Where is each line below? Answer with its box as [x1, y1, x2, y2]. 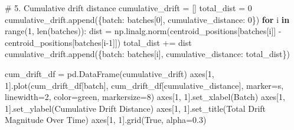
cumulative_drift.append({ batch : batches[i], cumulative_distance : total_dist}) [5, 48, 290, 60]
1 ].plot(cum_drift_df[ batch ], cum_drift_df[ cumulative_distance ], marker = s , [5, 79, 284, 91]
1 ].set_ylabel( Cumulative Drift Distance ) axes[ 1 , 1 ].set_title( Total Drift [5, 102, 266, 114]
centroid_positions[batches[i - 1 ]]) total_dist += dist [5, 36, 192, 48]
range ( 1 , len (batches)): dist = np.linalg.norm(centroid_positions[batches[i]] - [5, 25, 282, 37]
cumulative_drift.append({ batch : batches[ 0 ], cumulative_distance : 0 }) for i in [5, 13, 290, 25]
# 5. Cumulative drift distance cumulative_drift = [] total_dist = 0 [5, 2, 252, 14]
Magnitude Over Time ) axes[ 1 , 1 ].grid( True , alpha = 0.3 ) [5, 114, 207, 126]
